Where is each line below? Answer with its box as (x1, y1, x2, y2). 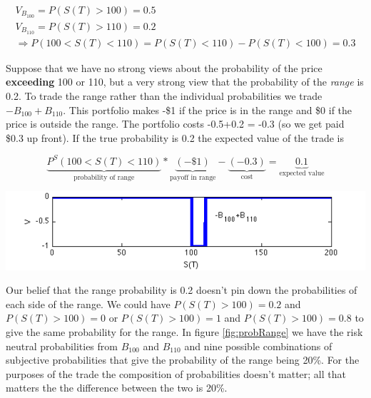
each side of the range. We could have (6, 296, 171, 311)
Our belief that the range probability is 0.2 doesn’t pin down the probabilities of (6, 282, 357, 297)
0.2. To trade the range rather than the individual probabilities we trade (6, 88, 322, 103)
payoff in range (169, 173, 216, 181)
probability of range (73, 173, 135, 181)
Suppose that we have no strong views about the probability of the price (6, 60, 322, 75)
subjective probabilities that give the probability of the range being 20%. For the (6, 352, 360, 367)
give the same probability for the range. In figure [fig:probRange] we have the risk (6, 325, 363, 340)
